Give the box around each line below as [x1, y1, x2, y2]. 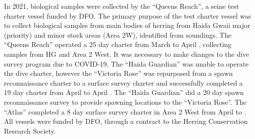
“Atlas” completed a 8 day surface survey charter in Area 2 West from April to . [4, 106, 246, 116]
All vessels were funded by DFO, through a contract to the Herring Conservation [4, 116, 248, 126]
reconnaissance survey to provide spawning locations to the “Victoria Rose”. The [4, 96, 247, 107]
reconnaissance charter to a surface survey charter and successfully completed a [4, 77, 243, 88]
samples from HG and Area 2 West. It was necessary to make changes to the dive [4, 48, 249, 59]
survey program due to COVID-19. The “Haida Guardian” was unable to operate [4, 58, 249, 69]
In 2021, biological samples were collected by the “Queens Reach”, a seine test [4, 1, 239, 11]
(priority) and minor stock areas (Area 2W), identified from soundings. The [4, 29, 231, 40]
